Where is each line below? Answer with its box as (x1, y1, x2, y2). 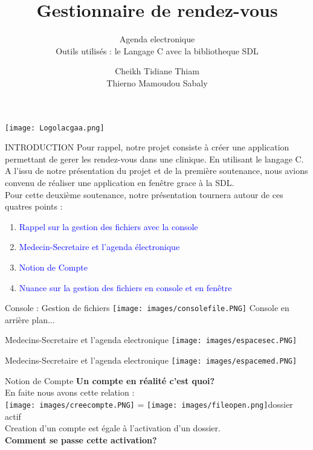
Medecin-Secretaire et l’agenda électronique (19, 240, 180, 253)
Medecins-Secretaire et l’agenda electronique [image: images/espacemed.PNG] (5, 354, 297, 366)
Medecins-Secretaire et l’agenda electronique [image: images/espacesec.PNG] (5, 333, 297, 346)
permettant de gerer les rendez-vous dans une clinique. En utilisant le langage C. (5, 152, 304, 165)
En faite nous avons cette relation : (5, 386, 135, 399)
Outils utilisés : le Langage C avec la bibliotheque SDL (56, 44, 259, 57)
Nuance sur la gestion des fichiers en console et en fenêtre (19, 281, 232, 294)
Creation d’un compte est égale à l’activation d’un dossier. (5, 422, 221, 434)
